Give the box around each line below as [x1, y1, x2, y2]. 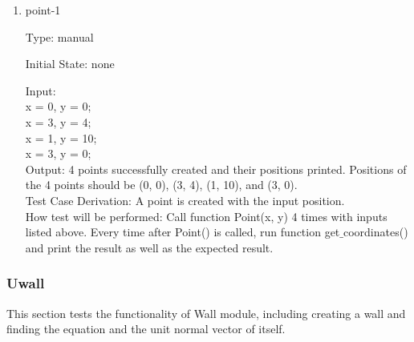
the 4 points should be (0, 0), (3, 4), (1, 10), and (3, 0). [25, 176, 298, 193]
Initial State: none [25, 55, 115, 72]
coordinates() [343, 223, 408, 240]
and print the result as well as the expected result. [25, 239, 274, 255]
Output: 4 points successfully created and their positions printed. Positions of [25, 160, 407, 177]
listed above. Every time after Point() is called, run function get [25, 223, 340, 240]
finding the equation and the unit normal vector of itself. [6, 320, 286, 337]
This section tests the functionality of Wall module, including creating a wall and [6, 304, 406, 321]
